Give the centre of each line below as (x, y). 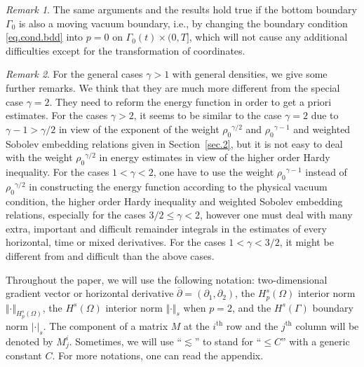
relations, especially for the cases (76, 215)
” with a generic (316, 341)
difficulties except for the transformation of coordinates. (126, 50)
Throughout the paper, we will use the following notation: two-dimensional (167, 279)
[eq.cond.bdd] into (45, 37)
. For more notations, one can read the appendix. (158, 355)
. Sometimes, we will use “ (126, 341)
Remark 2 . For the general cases (74, 74)
